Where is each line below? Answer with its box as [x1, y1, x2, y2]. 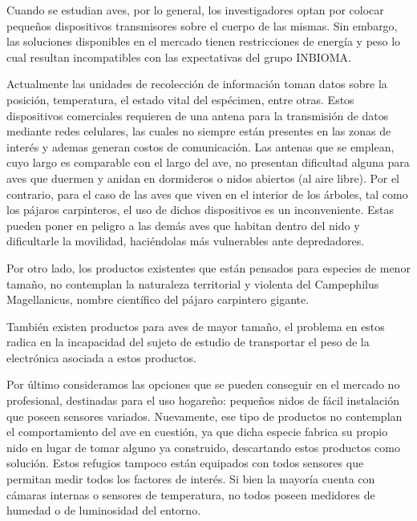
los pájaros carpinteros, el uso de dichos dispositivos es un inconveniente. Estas [6, 201, 394, 218]
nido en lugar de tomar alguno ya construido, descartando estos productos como [6, 438, 400, 455]
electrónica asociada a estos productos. [6, 349, 196, 366]
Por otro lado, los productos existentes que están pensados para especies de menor [6, 259, 411, 276]
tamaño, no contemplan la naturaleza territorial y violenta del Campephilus [6, 275, 379, 292]
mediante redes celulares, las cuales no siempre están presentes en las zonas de [6, 123, 391, 139]
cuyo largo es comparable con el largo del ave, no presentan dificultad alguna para [6, 154, 410, 171]
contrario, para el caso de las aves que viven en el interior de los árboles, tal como [6, 185, 408, 202]
